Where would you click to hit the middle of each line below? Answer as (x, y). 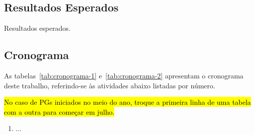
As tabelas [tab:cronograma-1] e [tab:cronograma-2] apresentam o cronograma (124, 75)
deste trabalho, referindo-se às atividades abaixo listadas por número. (110, 85)
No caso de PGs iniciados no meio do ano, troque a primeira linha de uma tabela (127, 102)
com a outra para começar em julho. (59, 111)
